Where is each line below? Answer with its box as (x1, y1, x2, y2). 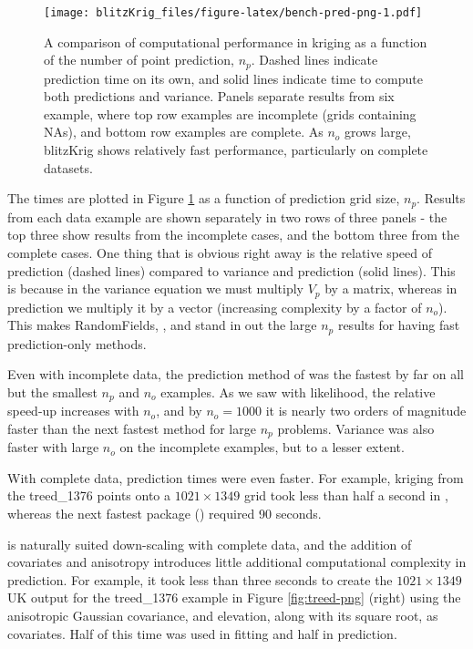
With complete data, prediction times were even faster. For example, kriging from (7, 468, 464, 487)
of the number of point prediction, (44, 50, 234, 69)
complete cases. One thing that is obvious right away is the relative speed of (7, 242, 432, 262)
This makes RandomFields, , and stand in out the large (7, 315, 317, 335)
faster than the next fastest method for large (7, 418, 256, 438)
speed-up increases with (7, 401, 139, 420)
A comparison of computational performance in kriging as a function (44, 32, 427, 51)
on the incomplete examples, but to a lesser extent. (119, 438, 405, 457)
